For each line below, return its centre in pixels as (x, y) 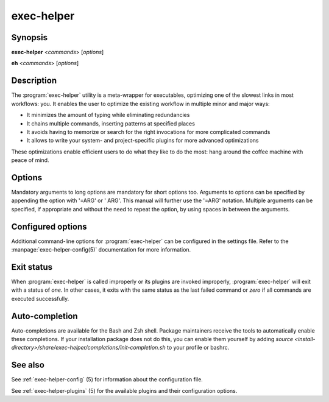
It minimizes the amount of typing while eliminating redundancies (108, 115)
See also (28, 365)
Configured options (49, 226)
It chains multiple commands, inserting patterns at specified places (111, 123)
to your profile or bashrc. (198, 348)
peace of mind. (30, 160)
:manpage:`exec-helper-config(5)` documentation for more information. (101, 250)
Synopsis (30, 37)
